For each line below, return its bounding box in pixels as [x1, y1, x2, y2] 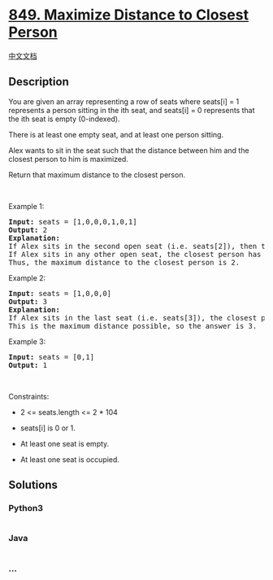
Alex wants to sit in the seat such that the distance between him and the [8, 145, 249, 155]
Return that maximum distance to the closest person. [8, 169, 185, 180]
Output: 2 [8, 225, 47, 234]
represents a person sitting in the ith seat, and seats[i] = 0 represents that [8, 105, 255, 115]
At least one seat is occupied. [19, 454, 120, 464]
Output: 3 [8, 297, 47, 306]
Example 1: [8, 201, 45, 211]
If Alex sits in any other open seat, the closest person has [8, 250, 262, 259]
